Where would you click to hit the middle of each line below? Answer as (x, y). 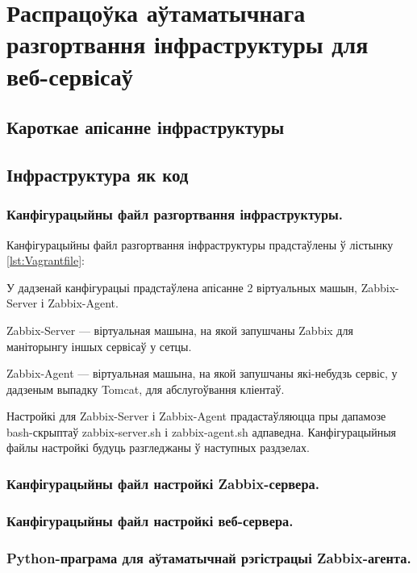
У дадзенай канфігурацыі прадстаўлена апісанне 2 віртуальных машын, (182, 287)
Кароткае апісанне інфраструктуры (146, 127)
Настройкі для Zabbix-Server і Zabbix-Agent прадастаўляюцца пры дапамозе (196, 416)
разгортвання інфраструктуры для (188, 44)
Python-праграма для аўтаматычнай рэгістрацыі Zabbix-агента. (209, 557)
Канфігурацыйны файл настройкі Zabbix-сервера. (163, 483)
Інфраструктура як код (98, 174)
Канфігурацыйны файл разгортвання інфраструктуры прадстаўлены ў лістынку (200, 244)
